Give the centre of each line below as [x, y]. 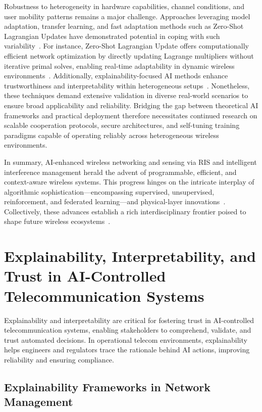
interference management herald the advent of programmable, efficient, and [120, 172]
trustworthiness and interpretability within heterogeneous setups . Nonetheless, [127, 85]
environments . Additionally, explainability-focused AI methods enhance [116, 76]
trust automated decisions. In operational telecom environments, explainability [126, 339]
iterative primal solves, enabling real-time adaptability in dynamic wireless [119, 65]
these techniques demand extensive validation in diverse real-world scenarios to [126, 95]
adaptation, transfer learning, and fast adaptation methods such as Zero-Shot [124, 26]
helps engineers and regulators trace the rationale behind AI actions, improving [127, 350]
